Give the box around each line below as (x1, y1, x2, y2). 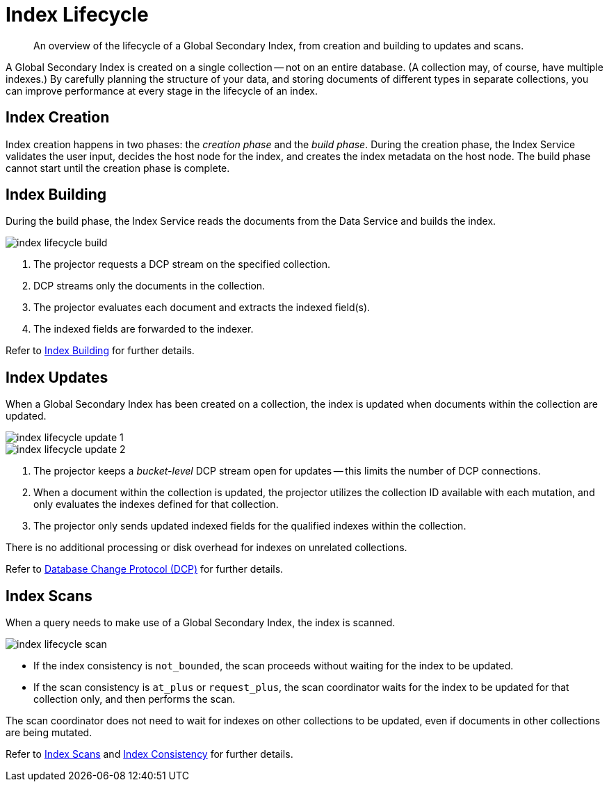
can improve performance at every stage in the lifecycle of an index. (6, 84, 318, 97)
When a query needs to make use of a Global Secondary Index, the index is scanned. (6, 617, 396, 629)
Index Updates (6, 368, 108, 386)
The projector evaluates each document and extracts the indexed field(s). (33, 301, 371, 314)
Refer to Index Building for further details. (6, 344, 195, 357)
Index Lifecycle (6, 3, 149, 26)
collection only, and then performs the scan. (33, 693, 236, 706)
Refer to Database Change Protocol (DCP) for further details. (6, 563, 284, 575)
